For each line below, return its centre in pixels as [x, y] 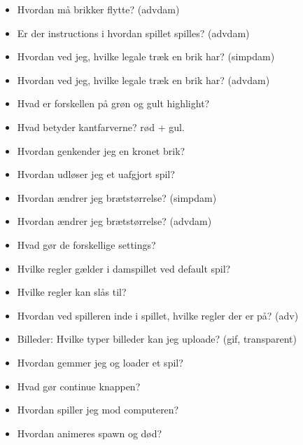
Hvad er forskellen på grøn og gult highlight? [113, 103]
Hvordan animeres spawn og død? [90, 433]
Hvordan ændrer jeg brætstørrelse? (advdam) [114, 221]
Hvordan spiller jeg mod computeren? [98, 410]
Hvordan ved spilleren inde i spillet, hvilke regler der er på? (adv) [158, 315]
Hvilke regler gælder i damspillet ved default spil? [124, 268]
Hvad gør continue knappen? [79, 386]
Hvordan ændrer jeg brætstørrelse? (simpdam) [117, 197]
